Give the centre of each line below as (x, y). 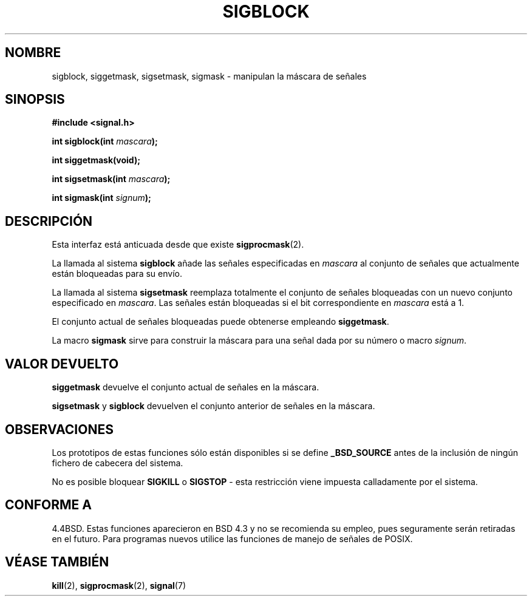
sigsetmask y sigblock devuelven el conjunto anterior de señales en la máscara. (213, 406)
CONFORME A (48, 505)
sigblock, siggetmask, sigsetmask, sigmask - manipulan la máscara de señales (209, 76)
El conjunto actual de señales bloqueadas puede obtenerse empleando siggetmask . (220, 322)
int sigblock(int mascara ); (105, 141)
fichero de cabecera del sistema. (118, 463)
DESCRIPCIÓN (49, 221)
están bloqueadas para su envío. (117, 274)
